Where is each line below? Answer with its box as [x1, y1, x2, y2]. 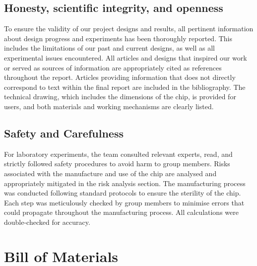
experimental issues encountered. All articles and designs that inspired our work [4, 52, 247, 63]
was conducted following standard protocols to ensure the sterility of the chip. [4, 188, 241, 198]
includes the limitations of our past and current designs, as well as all [4, 43, 215, 53]
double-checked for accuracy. [4, 216, 90, 227]
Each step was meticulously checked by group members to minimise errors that [4, 197, 245, 207]
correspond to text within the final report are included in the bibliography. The [4, 81, 246, 92]
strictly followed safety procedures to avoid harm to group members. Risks [4, 158, 230, 169]
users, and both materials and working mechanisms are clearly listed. [4, 101, 214, 111]
